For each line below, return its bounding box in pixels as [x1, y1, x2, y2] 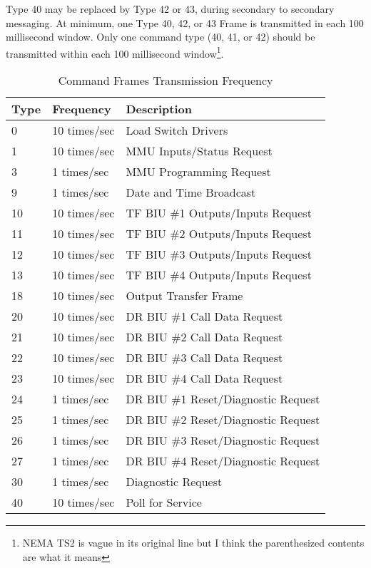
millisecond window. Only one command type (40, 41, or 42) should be [6, 29, 315, 44]
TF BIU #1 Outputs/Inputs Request [126, 205, 312, 222]
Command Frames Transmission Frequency [58, 72, 273, 89]
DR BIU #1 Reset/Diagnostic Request [126, 391, 320, 408]
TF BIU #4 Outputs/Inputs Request [126, 267, 312, 284]
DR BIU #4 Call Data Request [126, 370, 283, 387]
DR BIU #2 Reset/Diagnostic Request [126, 411, 320, 428]
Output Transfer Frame [126, 287, 243, 304]
